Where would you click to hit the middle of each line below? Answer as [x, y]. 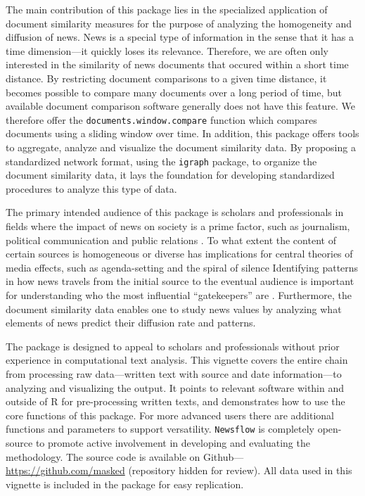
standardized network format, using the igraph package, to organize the [161, 161]
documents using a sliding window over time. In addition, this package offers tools [182, 133]
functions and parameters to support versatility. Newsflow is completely [160, 429]
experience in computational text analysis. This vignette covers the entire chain [177, 360]
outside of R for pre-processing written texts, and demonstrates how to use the [175, 401]
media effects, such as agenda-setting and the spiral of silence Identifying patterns [182, 267]
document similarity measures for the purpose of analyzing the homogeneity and [179, 23]
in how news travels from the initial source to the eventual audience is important [180, 281]
